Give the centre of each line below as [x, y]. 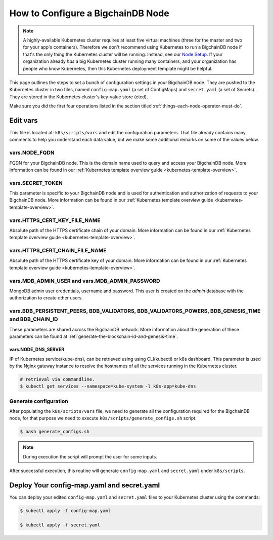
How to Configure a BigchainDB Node [89, 13]
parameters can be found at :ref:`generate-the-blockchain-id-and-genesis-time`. [94, 336]
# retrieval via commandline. [57, 379]
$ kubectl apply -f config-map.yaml [65, 511]
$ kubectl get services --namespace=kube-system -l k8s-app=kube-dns [108, 387]
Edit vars [24, 120]
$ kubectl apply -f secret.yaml [60, 525]
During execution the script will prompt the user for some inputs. [90, 456]
